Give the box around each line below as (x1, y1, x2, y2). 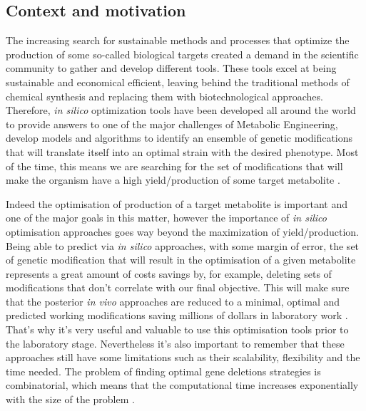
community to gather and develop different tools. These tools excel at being (6, 61, 337, 76)
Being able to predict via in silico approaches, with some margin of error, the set (6, 238, 360, 253)
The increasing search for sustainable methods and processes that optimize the (6, 33, 350, 48)
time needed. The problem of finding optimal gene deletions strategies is (6, 363, 321, 378)
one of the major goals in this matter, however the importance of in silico (6, 210, 327, 225)
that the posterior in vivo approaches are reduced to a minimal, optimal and (6, 293, 340, 308)
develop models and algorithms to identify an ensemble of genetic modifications (6, 130, 353, 145)
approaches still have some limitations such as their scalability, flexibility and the (6, 350, 360, 365)
